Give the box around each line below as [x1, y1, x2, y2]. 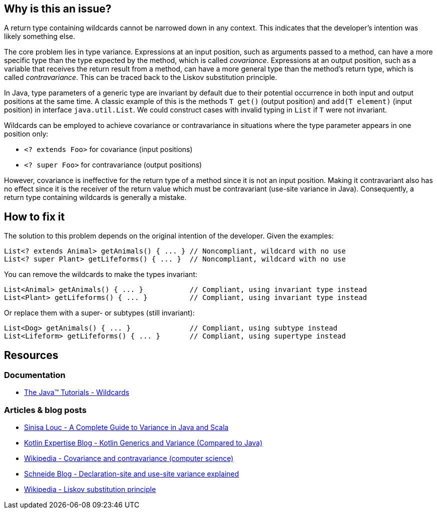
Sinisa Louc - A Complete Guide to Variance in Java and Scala [24, 423, 229, 432]
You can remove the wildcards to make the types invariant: [4, 270, 197, 279]
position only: [4, 129, 49, 138]
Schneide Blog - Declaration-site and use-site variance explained [24, 469, 239, 478]
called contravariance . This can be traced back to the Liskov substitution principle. [4, 73, 277, 82]
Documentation [4, 370, 66, 380]
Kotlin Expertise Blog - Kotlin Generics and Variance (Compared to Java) [24, 438, 263, 447]
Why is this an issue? [4, 2, 112, 15]
